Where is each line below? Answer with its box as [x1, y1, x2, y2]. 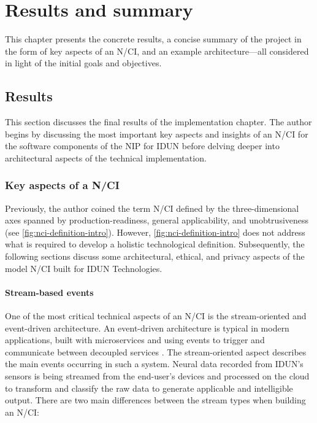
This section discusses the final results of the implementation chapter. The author [5, 115, 312, 128]
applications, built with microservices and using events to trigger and [5, 333, 265, 346]
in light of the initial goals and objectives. [5, 56, 162, 69]
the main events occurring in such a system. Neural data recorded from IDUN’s [5, 357, 304, 370]
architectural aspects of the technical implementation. [5, 151, 207, 164]
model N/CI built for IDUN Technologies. [5, 262, 162, 274]
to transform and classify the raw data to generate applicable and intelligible [5, 381, 293, 394]
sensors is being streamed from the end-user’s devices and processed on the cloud [5, 370, 310, 382]
